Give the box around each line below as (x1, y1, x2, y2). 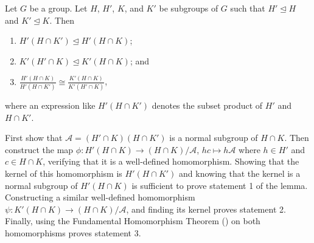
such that (230, 2, 265, 14)
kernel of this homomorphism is (5, 167, 122, 180)
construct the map (5, 143, 74, 156)
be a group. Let (29, 2, 88, 14)
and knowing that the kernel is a (179, 167, 301, 180)
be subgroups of (159, 2, 218, 14)
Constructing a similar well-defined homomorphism (5, 191, 195, 204)
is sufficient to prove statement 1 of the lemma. (131, 179, 308, 191)
